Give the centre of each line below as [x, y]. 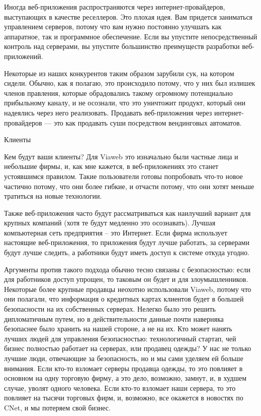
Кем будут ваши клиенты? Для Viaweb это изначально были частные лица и [121, 156]
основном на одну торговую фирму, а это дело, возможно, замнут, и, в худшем [125, 378]
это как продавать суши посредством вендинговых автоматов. [148, 122]
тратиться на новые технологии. [53, 196]
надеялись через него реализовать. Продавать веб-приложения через [108, 112]
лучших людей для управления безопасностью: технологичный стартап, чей [120, 338]
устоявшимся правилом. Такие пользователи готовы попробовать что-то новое [123, 176]
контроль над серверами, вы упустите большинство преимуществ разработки [122, 46]
